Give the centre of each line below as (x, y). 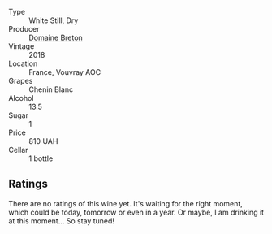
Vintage (22, 46)
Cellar (18, 150)
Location (23, 63)
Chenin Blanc (51, 89)
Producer (24, 29)
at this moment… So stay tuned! (62, 221)
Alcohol (21, 98)
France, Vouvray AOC (65, 72)
